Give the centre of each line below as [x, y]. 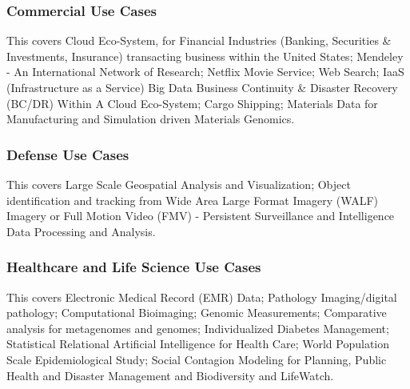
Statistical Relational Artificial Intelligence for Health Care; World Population [198, 344]
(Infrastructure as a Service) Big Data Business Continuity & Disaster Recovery [202, 87]
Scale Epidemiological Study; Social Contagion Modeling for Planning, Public [197, 359]
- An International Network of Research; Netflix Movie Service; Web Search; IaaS [205, 72]
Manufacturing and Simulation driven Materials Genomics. [151, 119]
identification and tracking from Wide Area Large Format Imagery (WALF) [192, 200]
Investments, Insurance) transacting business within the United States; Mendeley [205, 56]
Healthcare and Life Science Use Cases [134, 267]
